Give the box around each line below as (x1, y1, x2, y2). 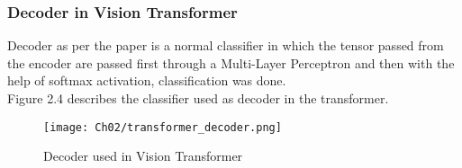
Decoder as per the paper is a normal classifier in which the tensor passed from (7, 36, 444, 55)
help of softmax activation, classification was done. (7, 71, 286, 90)
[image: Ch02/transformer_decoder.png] (43, 120, 282, 134)
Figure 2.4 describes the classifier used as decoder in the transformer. (7, 89, 389, 107)
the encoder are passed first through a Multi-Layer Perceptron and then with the (7, 53, 455, 72)
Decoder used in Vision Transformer (43, 146, 243, 165)
